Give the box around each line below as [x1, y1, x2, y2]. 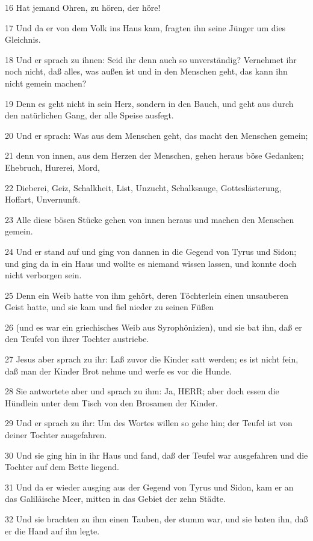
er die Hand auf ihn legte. [5, 524, 100, 537]
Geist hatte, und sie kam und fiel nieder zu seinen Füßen [5, 301, 214, 313]
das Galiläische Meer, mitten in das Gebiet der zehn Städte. [5, 492, 226, 505]
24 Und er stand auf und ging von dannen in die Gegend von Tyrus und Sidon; [5, 245, 297, 257]
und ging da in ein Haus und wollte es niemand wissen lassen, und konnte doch [5, 257, 297, 269]
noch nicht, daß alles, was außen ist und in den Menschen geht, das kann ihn [5, 65, 288, 78]
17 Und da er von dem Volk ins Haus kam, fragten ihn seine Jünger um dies [5, 21, 286, 34]
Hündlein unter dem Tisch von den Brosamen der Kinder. [5, 396, 218, 409]
